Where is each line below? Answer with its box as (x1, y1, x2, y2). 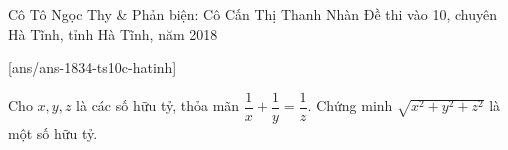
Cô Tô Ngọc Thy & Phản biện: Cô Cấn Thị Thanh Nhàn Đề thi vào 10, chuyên (8, 4, 497, 24)
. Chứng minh (307, 95, 393, 116)
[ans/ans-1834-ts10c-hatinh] (8, 57, 177, 78)
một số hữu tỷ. (8, 122, 98, 143)
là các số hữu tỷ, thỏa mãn (76, 95, 240, 116)
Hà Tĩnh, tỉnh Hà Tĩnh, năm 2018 (8, 23, 218, 44)
